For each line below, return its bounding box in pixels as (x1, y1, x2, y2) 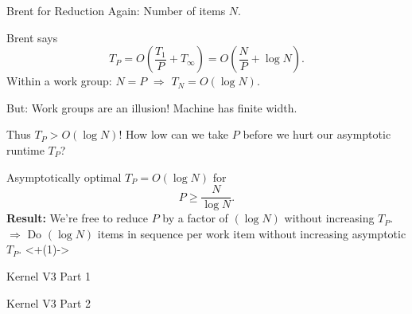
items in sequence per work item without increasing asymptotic (97, 225, 406, 241)
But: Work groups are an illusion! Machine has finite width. (6, 99, 297, 116)
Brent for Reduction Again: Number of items (6, 2, 226, 18)
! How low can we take (119, 126, 229, 143)
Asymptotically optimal (6, 168, 122, 185)
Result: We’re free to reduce (6, 210, 148, 226)
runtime (6, 141, 45, 158)
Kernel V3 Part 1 (6, 268, 91, 284)
